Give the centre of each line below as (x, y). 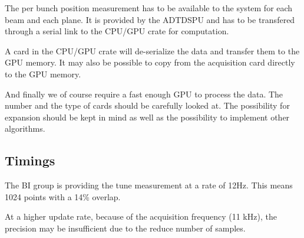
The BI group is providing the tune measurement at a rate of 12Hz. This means (149, 185)
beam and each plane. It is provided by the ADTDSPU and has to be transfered (150, 19)
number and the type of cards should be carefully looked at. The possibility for (147, 105)
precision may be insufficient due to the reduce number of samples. (125, 228)
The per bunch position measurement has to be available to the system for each (149, 8)
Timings (30, 160)
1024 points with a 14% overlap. (63, 196)
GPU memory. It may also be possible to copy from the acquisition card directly (150, 62)
